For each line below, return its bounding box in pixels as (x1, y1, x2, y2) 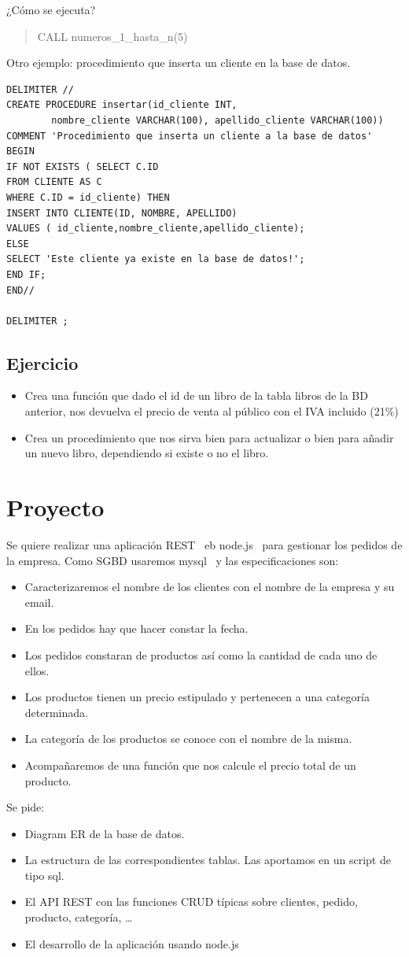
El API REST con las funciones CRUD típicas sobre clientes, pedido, (24, 893, 358, 910)
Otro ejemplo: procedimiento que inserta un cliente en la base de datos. (6, 54, 351, 71)
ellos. (24, 662, 50, 678)
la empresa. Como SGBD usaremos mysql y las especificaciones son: (6, 552, 339, 568)
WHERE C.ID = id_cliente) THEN (6, 191, 170, 203)
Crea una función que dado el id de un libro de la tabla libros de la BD (24, 387, 368, 404)
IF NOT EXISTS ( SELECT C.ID (6, 161, 159, 172)
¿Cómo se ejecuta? (6, 2, 96, 17)
